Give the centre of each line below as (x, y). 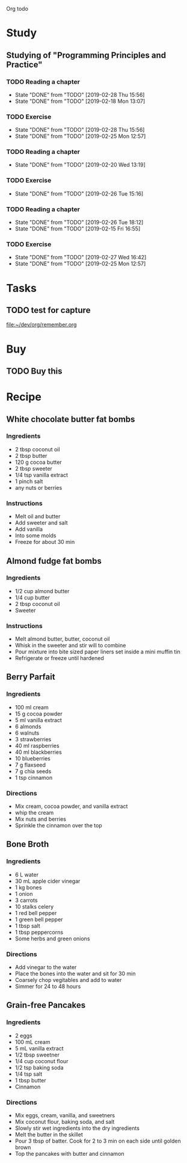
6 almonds (28, 726)
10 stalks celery (34, 906)
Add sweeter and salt (41, 523)
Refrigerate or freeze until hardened (59, 658)
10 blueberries (33, 758)
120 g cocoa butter (38, 462)
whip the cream (34, 813)
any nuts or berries (38, 487)
